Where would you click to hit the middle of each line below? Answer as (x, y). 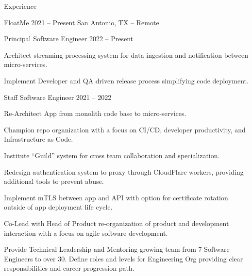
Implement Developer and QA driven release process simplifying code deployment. (126, 80)
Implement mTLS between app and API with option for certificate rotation (116, 197)
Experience (20, 6)
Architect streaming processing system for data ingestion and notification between (126, 55)
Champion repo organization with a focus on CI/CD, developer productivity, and (125, 129)
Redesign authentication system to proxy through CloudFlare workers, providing (124, 171)
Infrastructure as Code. (39, 139)
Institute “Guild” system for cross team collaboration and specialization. (112, 155)
